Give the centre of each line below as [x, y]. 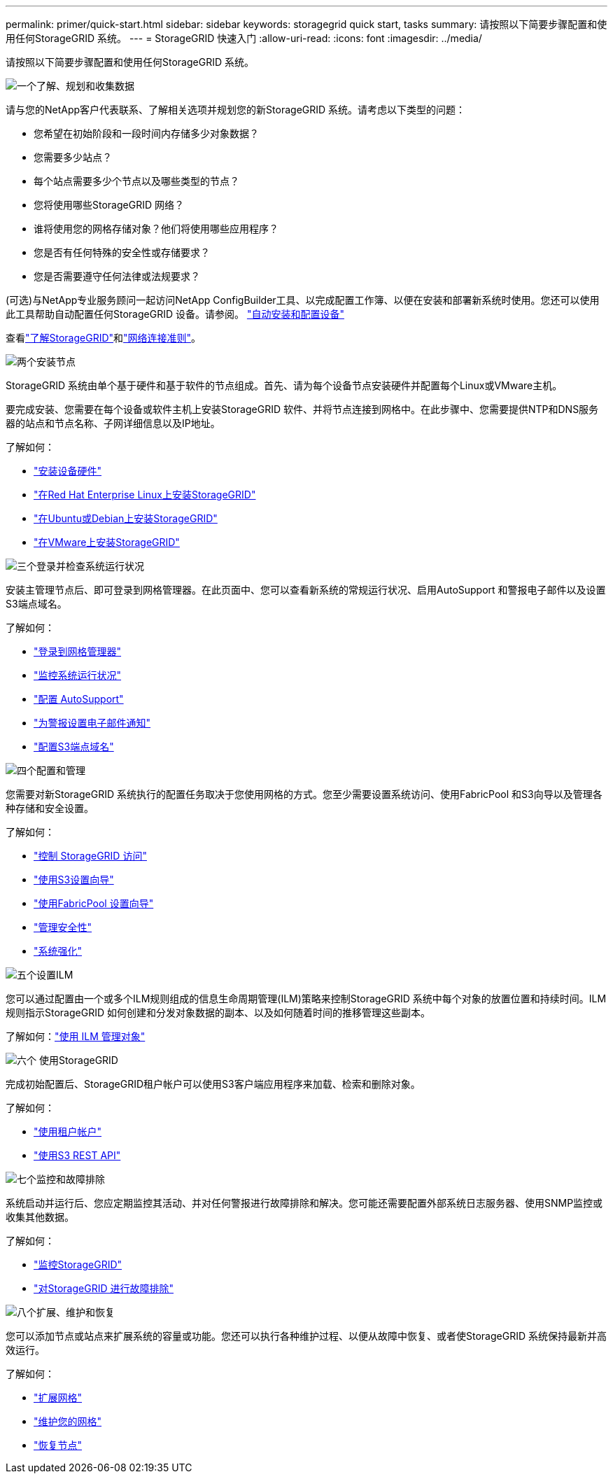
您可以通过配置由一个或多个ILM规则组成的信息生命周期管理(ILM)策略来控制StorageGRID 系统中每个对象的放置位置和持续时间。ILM [306, 998]
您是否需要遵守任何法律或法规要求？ [117, 276]
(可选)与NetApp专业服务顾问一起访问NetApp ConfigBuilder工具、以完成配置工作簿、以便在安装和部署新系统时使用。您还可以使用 [303, 300]
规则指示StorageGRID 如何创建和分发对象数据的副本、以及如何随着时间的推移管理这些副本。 [218, 1012]
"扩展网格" [58, 1397]
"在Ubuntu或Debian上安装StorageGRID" [126, 518]
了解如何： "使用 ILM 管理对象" [76, 1036]
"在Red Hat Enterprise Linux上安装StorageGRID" [145, 495]
